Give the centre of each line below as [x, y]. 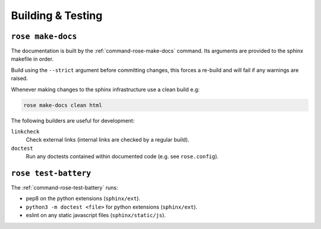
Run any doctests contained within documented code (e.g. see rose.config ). [122, 156]
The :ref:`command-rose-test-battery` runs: [64, 188]
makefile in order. [32, 59]
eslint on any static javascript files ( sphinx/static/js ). [96, 215]
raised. [19, 79]
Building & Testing [57, 15]
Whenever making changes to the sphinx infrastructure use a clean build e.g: [105, 89]
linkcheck [25, 131]
